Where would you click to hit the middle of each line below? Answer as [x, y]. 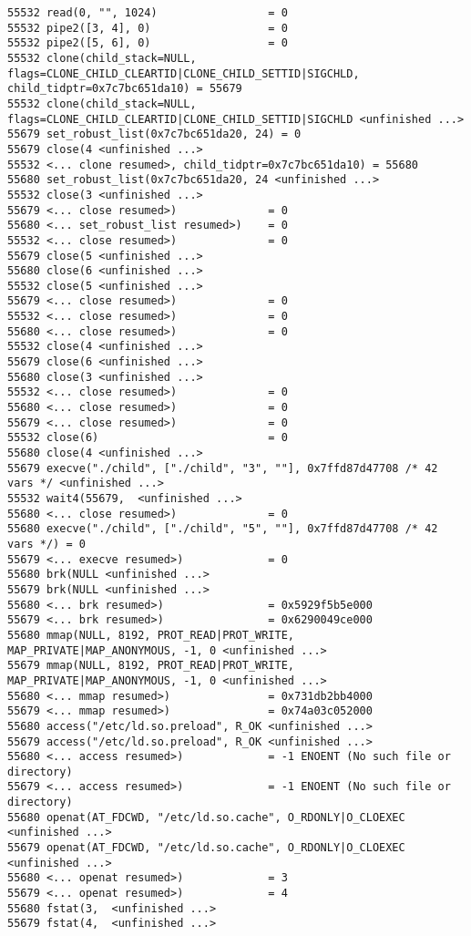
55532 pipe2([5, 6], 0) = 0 [148, 43]
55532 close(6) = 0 [148, 438]
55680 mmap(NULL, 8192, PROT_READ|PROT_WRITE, [151, 635]
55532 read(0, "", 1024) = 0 [148, 13]
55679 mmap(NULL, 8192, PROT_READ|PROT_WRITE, [151, 666]
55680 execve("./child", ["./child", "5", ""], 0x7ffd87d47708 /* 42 [223, 529]
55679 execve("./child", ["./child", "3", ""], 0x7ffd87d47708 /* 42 [223, 468]
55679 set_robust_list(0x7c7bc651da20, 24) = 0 [154, 134]
